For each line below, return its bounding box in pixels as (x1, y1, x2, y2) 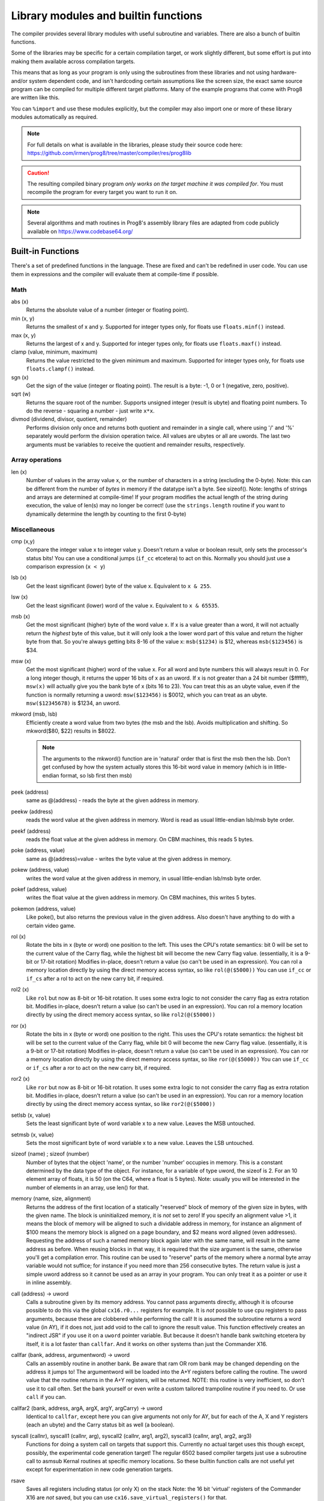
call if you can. (26, 1394, 67, 1401)
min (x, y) (11, 315, 35, 322)
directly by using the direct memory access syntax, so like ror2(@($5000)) (26, 1101, 216, 1108)
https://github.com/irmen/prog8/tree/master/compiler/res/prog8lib (27, 149, 192, 157)
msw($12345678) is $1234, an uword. (26, 699, 121, 707)
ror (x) (11, 1022, 27, 1029)
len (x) (11, 468, 27, 476)
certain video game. (26, 922, 76, 929)
